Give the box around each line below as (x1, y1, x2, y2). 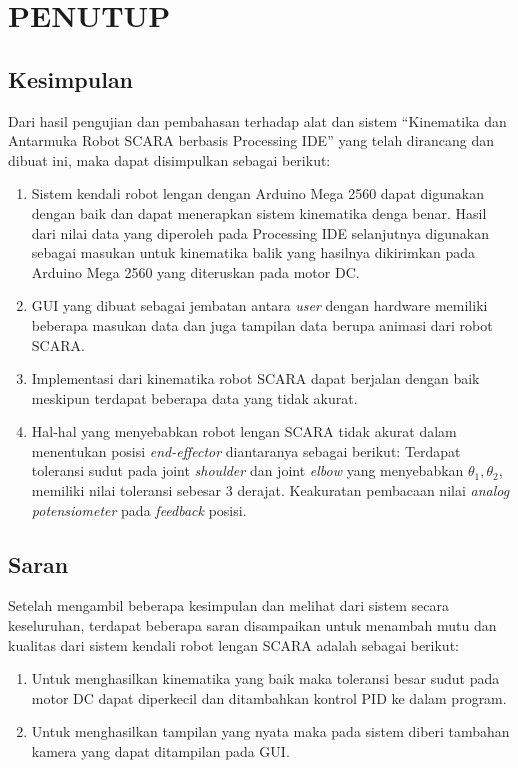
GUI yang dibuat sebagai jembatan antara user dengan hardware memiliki (31, 295, 488, 316)
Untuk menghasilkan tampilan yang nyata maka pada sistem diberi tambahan (31, 721, 510, 742)
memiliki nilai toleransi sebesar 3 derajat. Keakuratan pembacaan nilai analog (31, 480, 510, 501)
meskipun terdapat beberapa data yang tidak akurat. (31, 387, 358, 408)
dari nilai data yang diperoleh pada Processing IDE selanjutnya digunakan (31, 222, 489, 243)
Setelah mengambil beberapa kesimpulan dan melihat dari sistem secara (8, 595, 450, 616)
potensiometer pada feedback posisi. (31, 499, 247, 520)
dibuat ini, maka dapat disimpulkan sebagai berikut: (8, 149, 331, 170)
